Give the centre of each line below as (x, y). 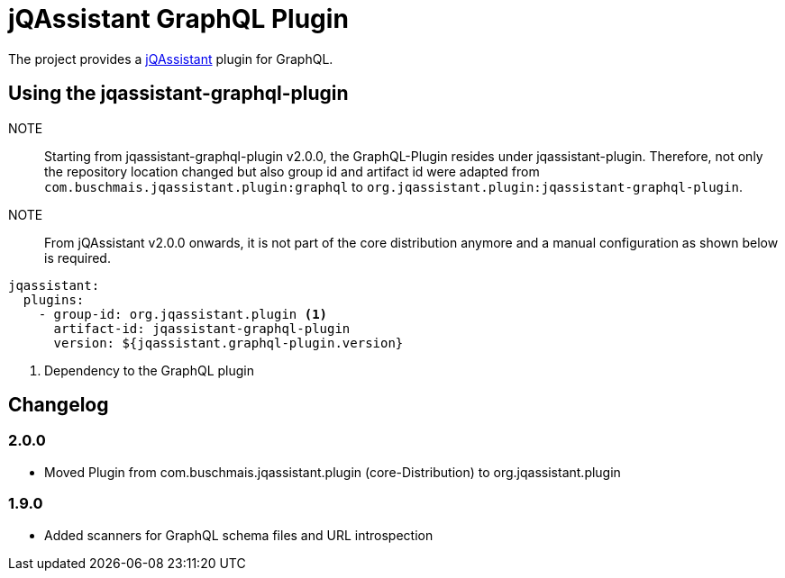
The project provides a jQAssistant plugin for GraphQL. (171, 59)
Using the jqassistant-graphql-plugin (178, 94)
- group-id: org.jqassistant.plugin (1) (183, 314)
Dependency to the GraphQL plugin (150, 370)
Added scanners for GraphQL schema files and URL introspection (239, 535)
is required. (78, 257)
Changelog (59, 405)
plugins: (54, 299)
